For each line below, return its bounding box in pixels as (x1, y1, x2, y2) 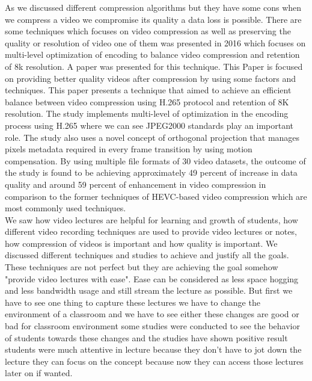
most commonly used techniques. (5, 202, 126, 214)
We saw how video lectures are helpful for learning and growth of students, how (5, 213, 298, 226)
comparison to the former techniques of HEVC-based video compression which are (5, 190, 307, 202)
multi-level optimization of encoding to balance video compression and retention (5, 48, 300, 61)
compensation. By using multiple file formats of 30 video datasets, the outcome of (5, 154, 306, 167)
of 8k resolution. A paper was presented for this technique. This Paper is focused (5, 60, 303, 72)
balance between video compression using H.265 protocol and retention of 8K (5, 95, 289, 108)
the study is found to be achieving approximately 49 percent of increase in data (5, 166, 298, 179)
